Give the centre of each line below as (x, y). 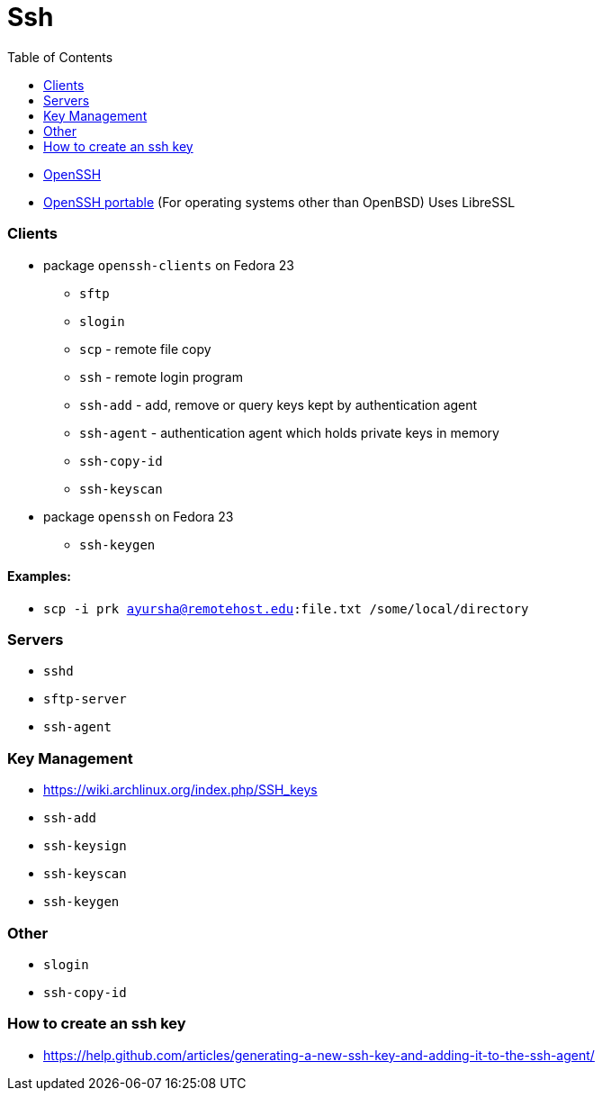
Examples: (39, 576)
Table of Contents (60, 57)
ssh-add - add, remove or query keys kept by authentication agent (279, 404)
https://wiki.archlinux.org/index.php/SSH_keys (180, 790)
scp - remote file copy (145, 349)
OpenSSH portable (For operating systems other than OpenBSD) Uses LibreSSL (279, 202)
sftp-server (85, 699)
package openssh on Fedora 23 (139, 516)
